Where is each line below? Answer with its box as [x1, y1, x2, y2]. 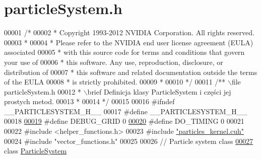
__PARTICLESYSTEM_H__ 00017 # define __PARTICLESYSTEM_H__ [4, 106, 247, 116]
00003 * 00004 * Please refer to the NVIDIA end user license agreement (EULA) [4, 37, 253, 47]
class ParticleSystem [4, 145, 67, 156]
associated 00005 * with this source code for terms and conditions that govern [4, 47, 245, 57]
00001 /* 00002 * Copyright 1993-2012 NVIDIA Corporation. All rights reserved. [4, 27, 254, 38]
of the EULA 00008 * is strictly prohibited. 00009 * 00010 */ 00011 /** [4, 76, 226, 87]
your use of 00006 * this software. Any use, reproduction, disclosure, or [4, 56, 223, 67]
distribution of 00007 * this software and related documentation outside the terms [4, 66, 257, 77]
